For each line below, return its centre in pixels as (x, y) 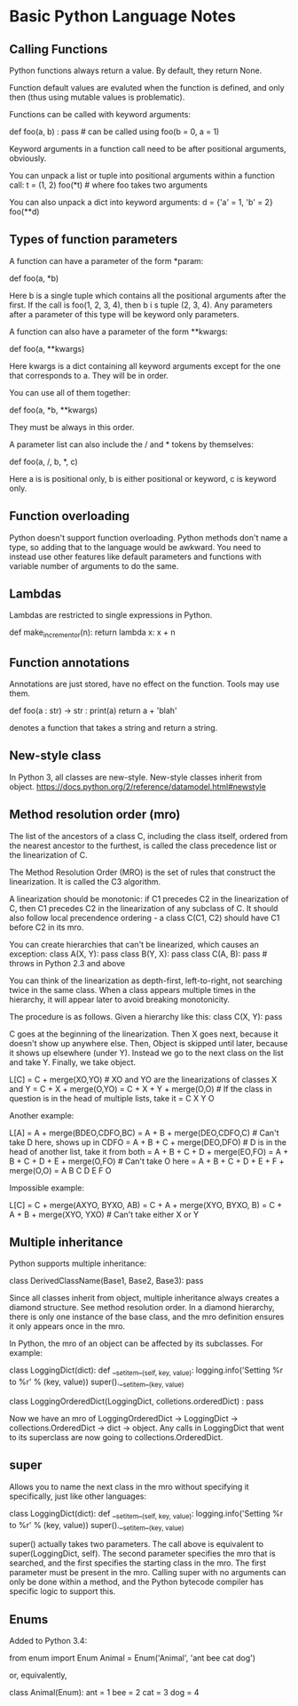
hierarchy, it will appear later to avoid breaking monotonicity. (120, 999)
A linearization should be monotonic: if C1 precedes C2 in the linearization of (149, 899)
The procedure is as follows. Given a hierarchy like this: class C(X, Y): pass (146, 1016)
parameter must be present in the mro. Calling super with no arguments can (148, 1573)
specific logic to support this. (63, 1591)
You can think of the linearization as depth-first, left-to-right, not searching (146, 981)
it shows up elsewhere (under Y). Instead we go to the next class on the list (146, 1053)
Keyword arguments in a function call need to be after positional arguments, (148, 149)
